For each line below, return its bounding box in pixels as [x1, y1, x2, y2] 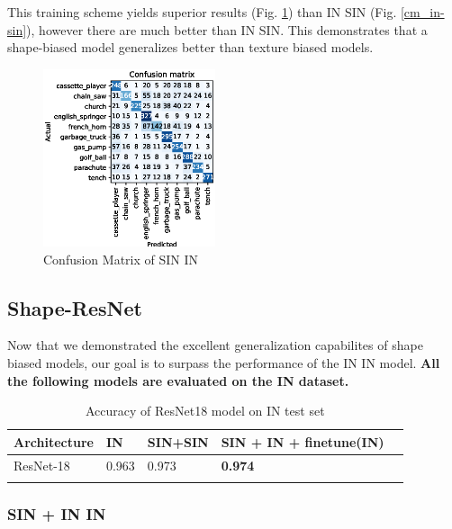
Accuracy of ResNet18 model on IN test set [85, 401, 325, 420]
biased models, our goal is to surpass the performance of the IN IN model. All [7, 353, 440, 372]
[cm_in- [400, 3, 445, 21]
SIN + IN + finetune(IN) [221, 432, 384, 451]
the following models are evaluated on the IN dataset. [7, 371, 349, 390]
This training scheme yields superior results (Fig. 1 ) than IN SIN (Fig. [7, 3, 397, 21]
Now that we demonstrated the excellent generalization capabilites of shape [7, 336, 423, 354]
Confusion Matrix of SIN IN [43, 249, 199, 268]
